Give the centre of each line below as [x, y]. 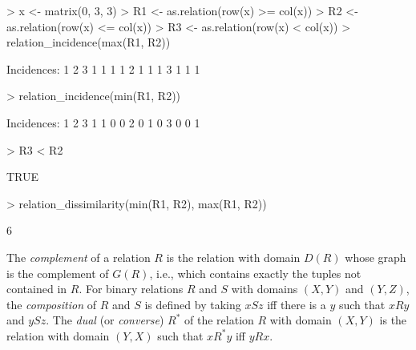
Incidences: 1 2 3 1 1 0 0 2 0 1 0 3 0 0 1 [103, 122]
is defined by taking [193, 304]
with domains [265, 289]
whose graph [376, 257]
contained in [37, 289]
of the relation [219, 320]
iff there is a [297, 304]
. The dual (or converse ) [105, 320]
